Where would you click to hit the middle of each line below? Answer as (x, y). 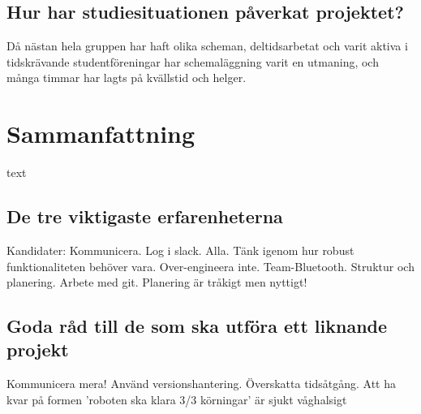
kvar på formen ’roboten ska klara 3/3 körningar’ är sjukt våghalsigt (177, 399)
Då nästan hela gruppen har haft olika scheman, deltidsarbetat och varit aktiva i (207, 46)
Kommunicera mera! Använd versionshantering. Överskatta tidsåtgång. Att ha (202, 384)
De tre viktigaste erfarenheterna (145, 216)
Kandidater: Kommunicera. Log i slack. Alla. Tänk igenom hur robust (180, 250)
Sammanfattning (101, 134)
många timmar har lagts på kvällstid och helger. (127, 78)
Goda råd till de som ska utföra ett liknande (197, 326)
